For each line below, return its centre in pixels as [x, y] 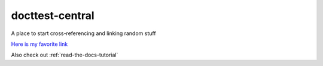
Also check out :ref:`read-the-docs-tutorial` [65, 55]
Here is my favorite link [39, 44]
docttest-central [53, 15]
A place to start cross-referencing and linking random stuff [83, 33]
